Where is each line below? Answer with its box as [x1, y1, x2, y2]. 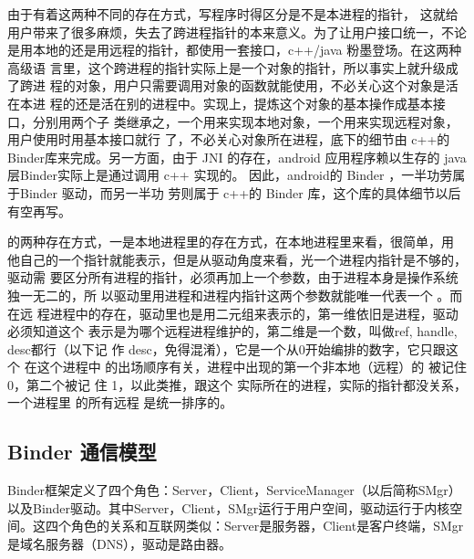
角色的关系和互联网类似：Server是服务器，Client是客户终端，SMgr [70, 516, 464, 535]
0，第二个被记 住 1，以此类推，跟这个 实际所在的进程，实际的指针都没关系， [7, 374, 467, 394]
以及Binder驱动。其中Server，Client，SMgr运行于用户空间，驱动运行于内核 [7, 498, 450, 517]
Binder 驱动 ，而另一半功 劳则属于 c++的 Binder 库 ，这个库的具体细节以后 [19, 183, 461, 202]
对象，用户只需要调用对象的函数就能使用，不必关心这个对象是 [75, 76, 446, 95]
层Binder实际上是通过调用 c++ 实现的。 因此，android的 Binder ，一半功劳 [7, 165, 453, 185]
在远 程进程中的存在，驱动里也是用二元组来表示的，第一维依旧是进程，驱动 [7, 303, 459, 322]
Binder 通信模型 [7, 438, 157, 466]
